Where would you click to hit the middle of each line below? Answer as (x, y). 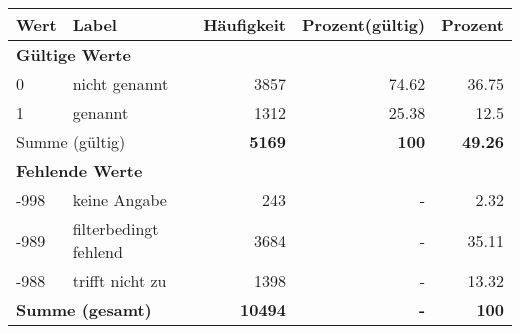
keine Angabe (119, 199)
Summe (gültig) (71, 141)
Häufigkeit (245, 24)
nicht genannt (120, 83)
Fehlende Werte (79, 170)
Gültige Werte (73, 54)
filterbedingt (115, 228)
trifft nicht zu (119, 280)
